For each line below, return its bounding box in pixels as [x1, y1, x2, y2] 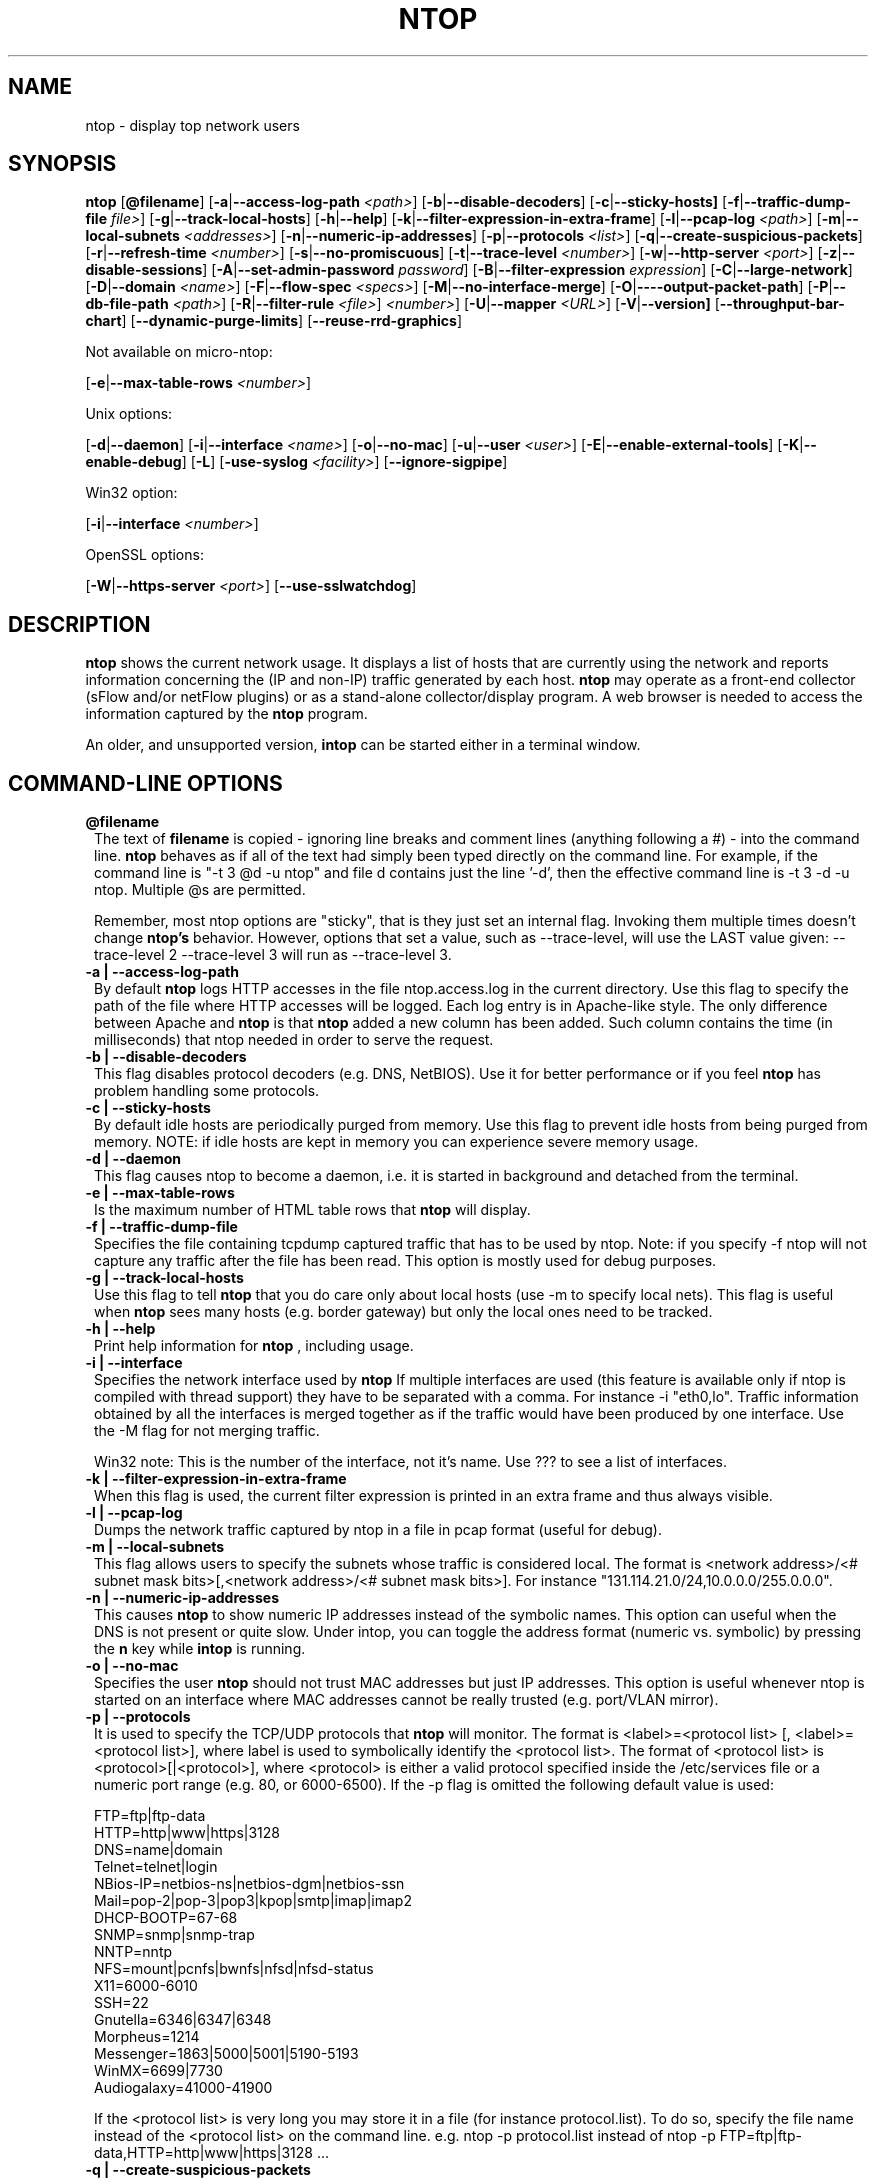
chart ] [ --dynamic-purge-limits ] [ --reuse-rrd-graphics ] [85, 312, 463, 330]
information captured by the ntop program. [85, 705, 368, 723]
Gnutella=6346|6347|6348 [94, 2011, 272, 2029]
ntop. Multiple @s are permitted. [94, 881, 306, 899]
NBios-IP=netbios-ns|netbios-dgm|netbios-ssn [94, 1875, 405, 1893]
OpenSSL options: [85, 546, 204, 564]
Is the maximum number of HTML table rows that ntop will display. [94, 1201, 531, 1219]
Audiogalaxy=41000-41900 [94, 2079, 273, 2097]
